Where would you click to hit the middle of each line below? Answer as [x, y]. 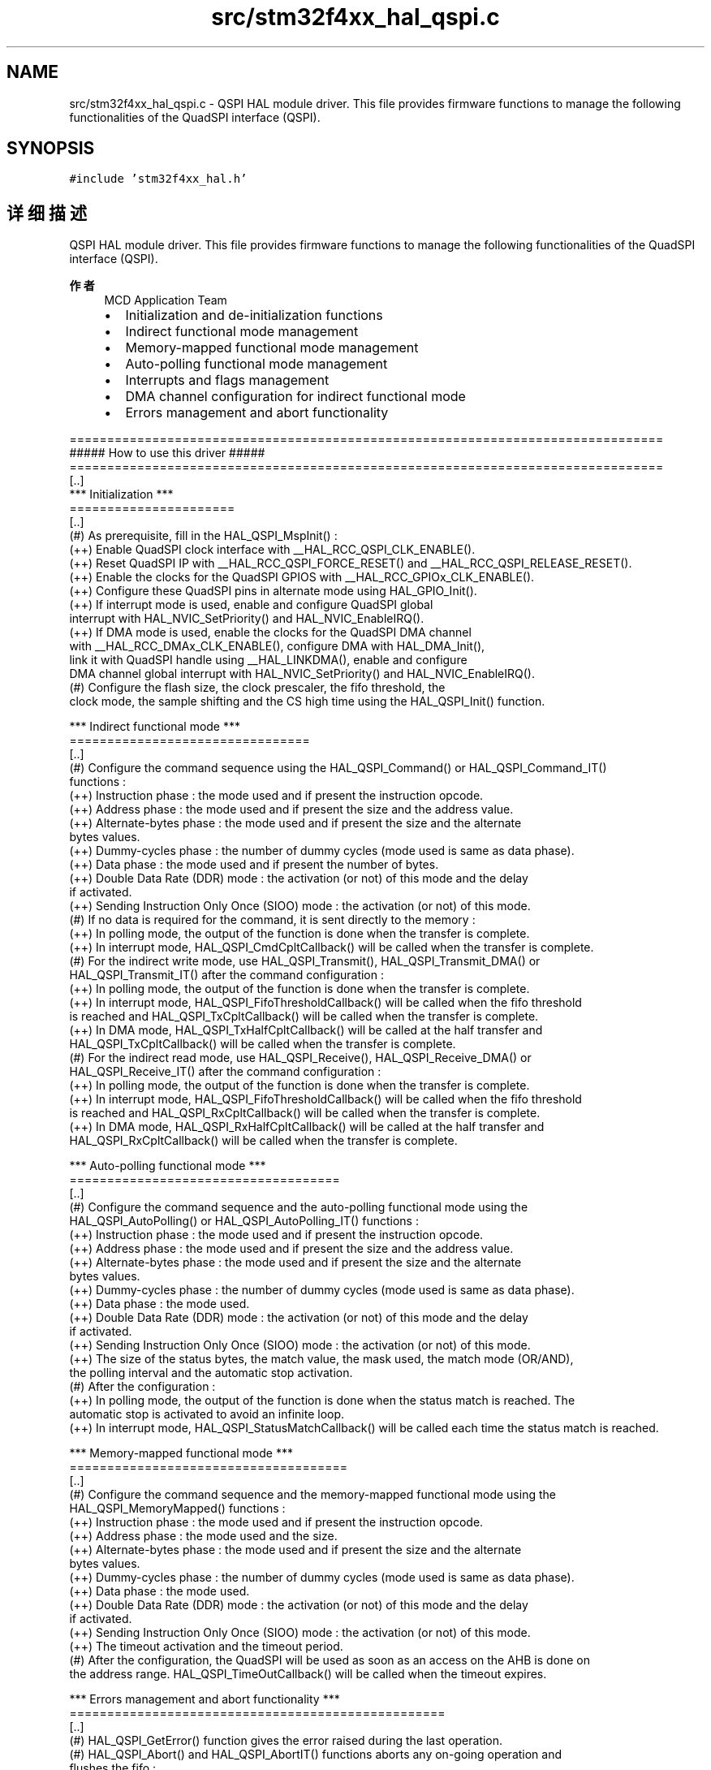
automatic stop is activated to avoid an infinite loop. [207, 1414]
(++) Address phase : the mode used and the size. [203, 1536]
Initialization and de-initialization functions [254, 315]
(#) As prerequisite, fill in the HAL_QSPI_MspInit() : [203, 536]
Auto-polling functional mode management [256, 364]
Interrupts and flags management [227, 380]
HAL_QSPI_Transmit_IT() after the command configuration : [226, 975]
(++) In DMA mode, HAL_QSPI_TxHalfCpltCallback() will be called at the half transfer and [306, 1030]
